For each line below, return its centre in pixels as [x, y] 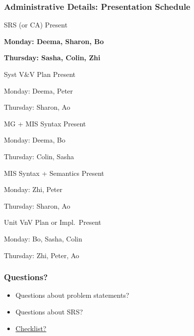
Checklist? [31, 328]
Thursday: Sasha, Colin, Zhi [52, 58]
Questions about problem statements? [72, 295]
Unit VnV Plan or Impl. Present [53, 222]
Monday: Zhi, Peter [33, 189]
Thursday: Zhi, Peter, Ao [42, 255]
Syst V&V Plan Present [40, 74]
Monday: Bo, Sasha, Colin [43, 238]
